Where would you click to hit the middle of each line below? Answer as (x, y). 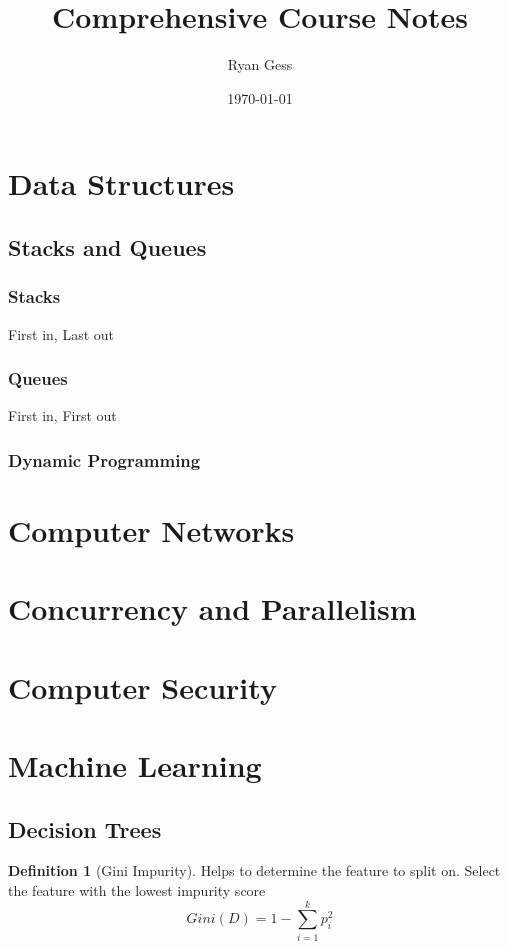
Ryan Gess (260, 64)
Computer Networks (151, 529)
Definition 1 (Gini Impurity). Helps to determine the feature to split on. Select (254, 870)
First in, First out (62, 415)
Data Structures (121, 183)
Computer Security (142, 686)
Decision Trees (85, 828)
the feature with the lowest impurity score (137, 890)
